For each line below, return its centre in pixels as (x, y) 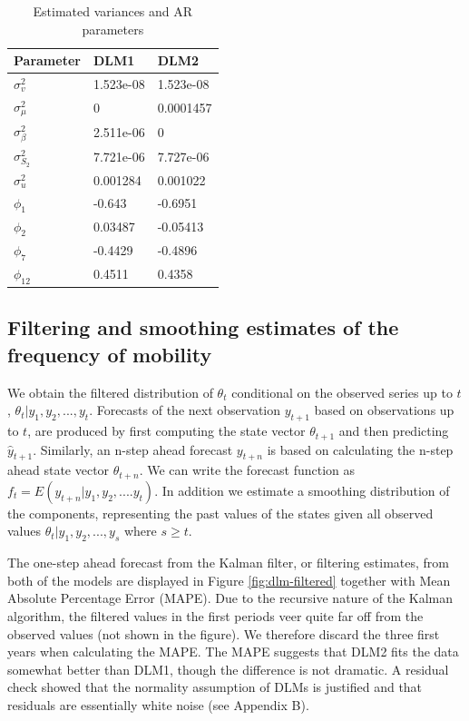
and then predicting (394, 431)
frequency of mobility (110, 354)
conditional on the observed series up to (342, 392)
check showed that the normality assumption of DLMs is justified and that (215, 687)
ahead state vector (59, 470)
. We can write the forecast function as (247, 470)
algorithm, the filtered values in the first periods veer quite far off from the (215, 615)
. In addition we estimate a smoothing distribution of (302, 490)
